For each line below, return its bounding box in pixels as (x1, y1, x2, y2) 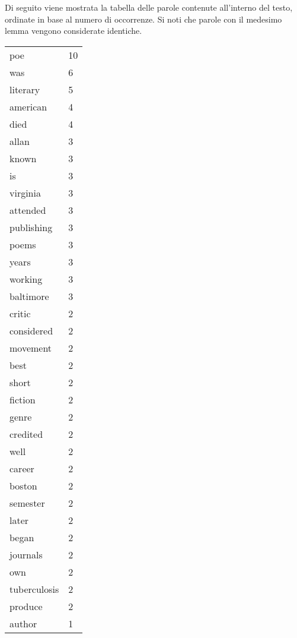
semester (9, 495, 45, 510)
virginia (9, 185, 41, 200)
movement (9, 340, 52, 355)
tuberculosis (9, 582, 59, 596)
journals (9, 547, 43, 561)
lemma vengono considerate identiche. (5, 24, 142, 37)
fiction (9, 392, 36, 406)
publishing (9, 220, 53, 234)
